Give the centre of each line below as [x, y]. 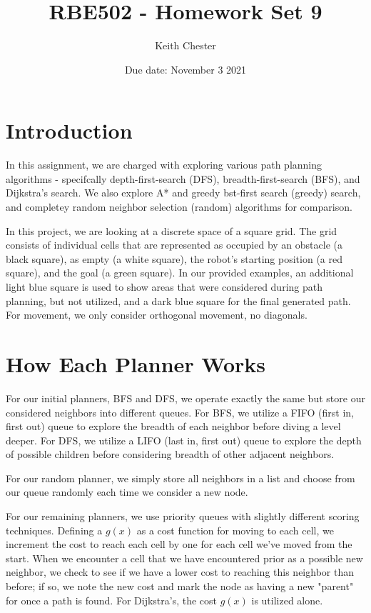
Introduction [69, 130]
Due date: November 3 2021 [185, 69]
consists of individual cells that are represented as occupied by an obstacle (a [174, 245]
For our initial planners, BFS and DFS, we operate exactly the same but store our [185, 398]
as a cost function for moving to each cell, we [235, 530]
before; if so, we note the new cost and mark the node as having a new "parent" [180, 586]
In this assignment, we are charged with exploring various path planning [164, 165]
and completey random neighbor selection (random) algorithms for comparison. [179, 207]
